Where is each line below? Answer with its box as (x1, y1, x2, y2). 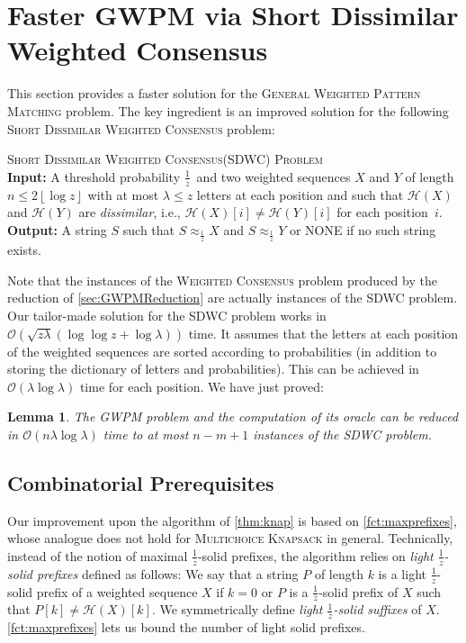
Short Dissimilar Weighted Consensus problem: (7, 119, 275, 138)
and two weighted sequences (196, 167, 351, 186)
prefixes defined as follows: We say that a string (36, 564, 299, 583)
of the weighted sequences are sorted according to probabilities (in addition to (7, 341, 437, 360)
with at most (87, 185, 159, 204)
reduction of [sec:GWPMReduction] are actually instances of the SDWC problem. (7, 288, 458, 307)
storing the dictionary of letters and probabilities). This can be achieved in (7, 359, 419, 378)
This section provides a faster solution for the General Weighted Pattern (7, 84, 421, 103)
